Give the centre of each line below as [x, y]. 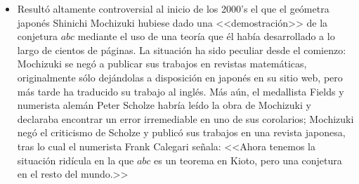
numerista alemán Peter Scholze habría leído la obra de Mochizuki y [164, 105]
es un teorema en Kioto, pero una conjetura [248, 160]
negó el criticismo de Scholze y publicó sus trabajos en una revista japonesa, [181, 132]
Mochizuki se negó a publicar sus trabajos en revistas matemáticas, [162, 64]
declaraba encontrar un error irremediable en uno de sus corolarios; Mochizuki [185, 118]
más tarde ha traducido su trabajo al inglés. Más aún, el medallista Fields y [181, 91]
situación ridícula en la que [76, 160]
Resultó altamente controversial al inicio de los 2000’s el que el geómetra [173, 8]
